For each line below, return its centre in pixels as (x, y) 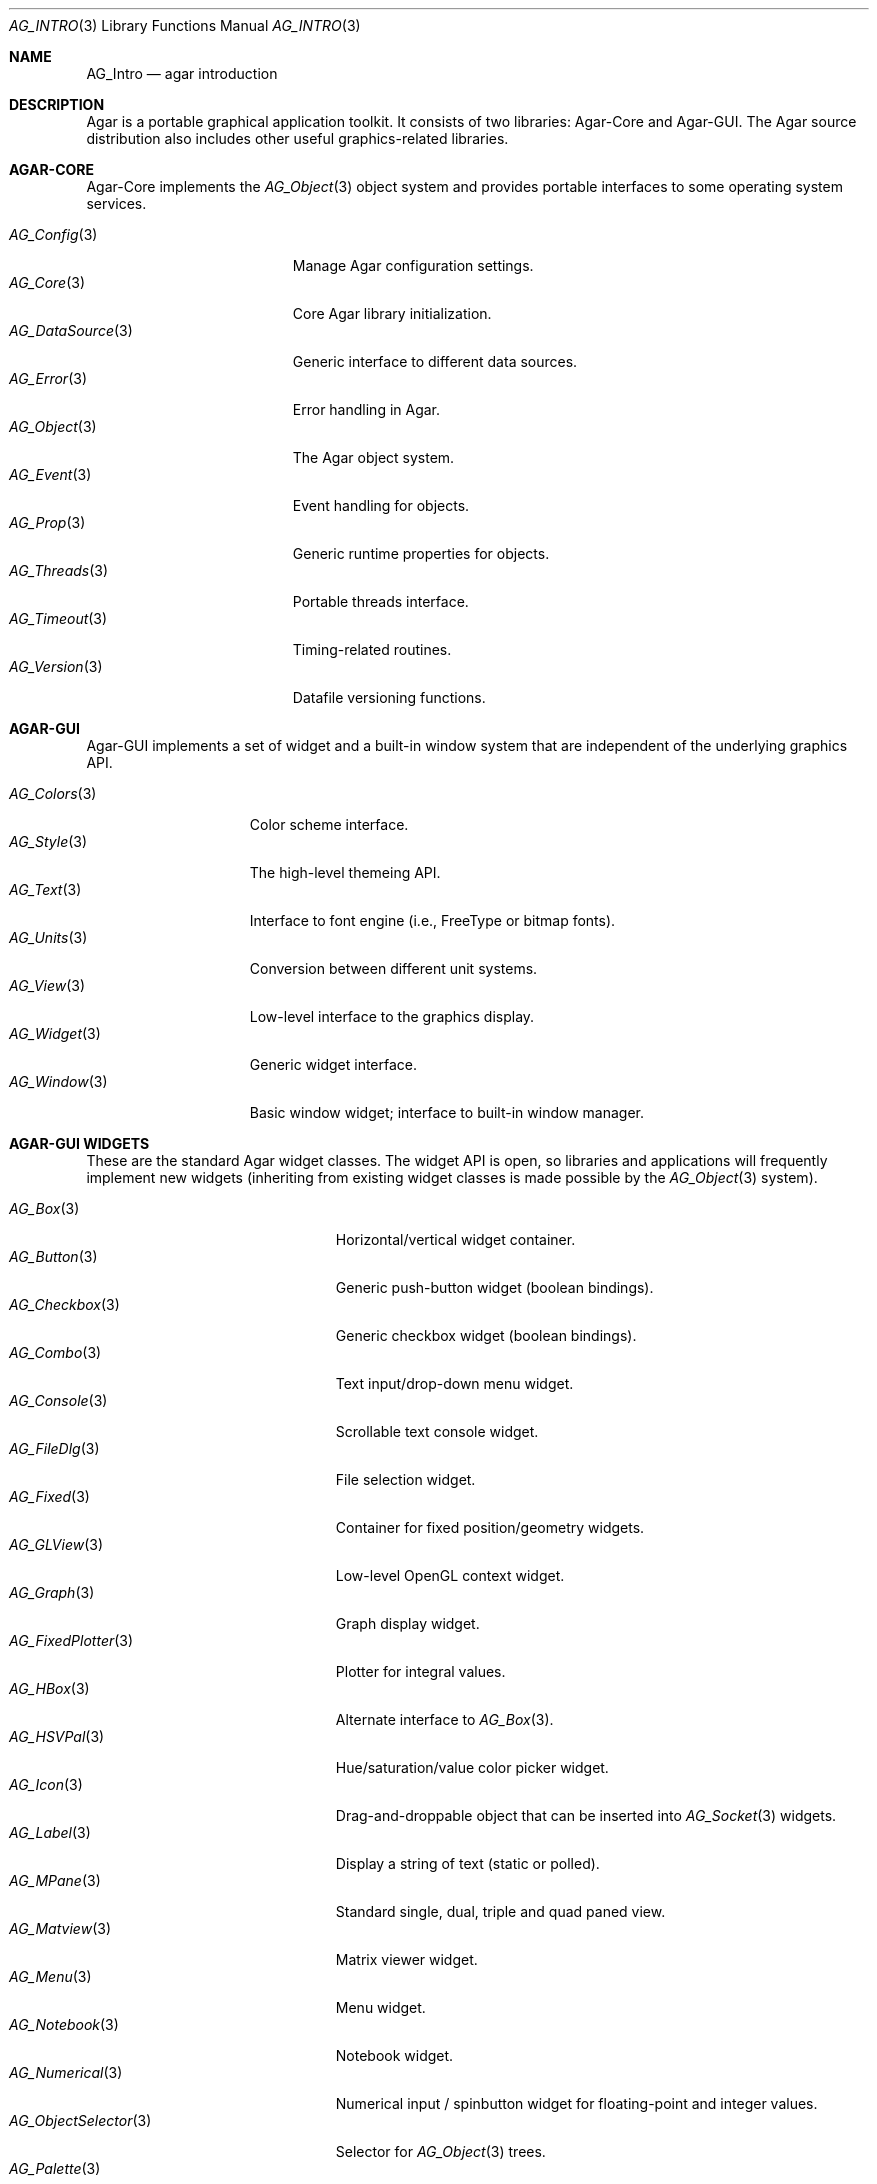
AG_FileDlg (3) (54, 1448)
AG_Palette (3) (55, 2168)
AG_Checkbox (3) (64, 1304)
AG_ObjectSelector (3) (80, 2120)
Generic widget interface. (333, 1064)
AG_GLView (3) (56, 1544)
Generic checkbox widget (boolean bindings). (486, 1335)
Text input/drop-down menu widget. (454, 1383)
